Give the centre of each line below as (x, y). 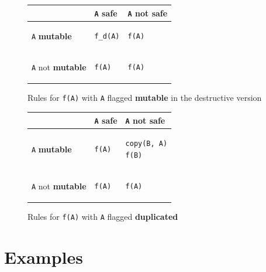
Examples (44, 256)
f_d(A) (107, 37)
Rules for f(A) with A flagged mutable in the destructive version (145, 98)
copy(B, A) (146, 144)
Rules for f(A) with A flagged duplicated (103, 216)
